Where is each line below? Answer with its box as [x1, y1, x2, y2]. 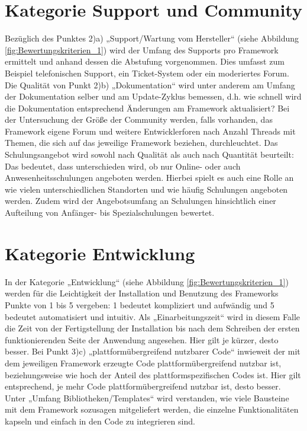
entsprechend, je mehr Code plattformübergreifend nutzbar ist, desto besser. [5, 380, 281, 392]
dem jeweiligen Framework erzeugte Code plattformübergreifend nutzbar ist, [5, 356, 282, 369]
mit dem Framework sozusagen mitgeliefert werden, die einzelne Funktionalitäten [5, 403, 299, 416]
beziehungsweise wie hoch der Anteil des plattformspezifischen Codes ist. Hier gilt [5, 368, 301, 381]
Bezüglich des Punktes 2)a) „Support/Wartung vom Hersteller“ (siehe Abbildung [5, 32, 299, 44]
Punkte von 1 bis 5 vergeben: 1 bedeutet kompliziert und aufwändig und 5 [5, 298, 274, 311]
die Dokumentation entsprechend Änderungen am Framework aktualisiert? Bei [5, 101, 290, 114]
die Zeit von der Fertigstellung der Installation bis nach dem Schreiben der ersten [5, 322, 300, 334]
